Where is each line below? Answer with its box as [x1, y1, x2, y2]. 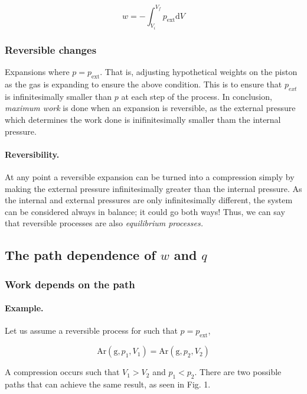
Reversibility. [5, 148, 60, 160]
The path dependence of [5, 246, 156, 264]
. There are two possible [194, 366, 282, 378]
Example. [5, 302, 44, 314]
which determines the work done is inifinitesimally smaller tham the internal [5, 113, 281, 125]
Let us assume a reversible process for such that [5, 324, 178, 337]
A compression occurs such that [5, 366, 120, 378]
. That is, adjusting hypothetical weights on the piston [100, 66, 298, 78]
